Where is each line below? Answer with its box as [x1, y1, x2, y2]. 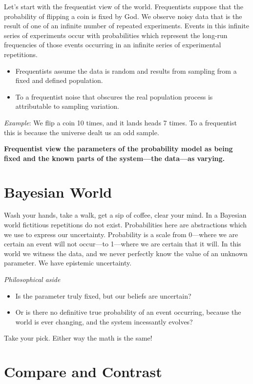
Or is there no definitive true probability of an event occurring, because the [15, 307, 241, 317]
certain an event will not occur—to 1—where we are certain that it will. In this [4, 239, 241, 249]
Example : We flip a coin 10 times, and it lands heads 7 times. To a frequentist [4, 117, 237, 127]
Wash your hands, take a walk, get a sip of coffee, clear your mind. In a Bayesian [4, 210, 247, 220]
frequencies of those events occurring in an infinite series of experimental [4, 40, 221, 50]
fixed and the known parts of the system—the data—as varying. [4, 153, 225, 163]
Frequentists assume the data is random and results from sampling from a [15, 65, 237, 76]
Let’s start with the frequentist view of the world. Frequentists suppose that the [4, 1, 243, 11]
